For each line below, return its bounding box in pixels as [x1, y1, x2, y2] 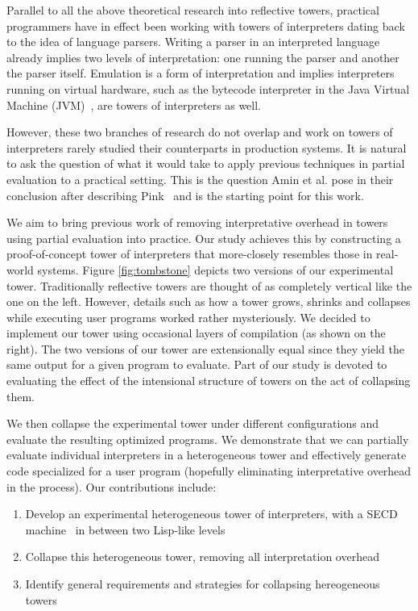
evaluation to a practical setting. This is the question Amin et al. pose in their [6, 170, 394, 187]
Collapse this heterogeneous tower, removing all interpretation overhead [25, 548, 379, 565]
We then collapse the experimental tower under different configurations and [6, 415, 379, 432]
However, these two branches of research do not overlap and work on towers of [6, 123, 393, 140]
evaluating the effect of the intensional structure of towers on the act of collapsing [6, 372, 411, 389]
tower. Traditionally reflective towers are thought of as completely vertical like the [6, 277, 412, 294]
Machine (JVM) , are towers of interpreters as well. [6, 96, 261, 113]
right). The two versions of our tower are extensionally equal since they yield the [6, 340, 404, 357]
